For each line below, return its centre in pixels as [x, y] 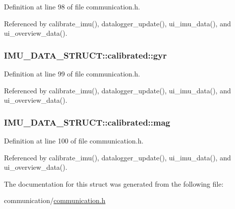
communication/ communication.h [55, 200]
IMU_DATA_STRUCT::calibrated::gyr [86, 55]
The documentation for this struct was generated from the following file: [114, 183]
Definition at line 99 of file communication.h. [72, 73]
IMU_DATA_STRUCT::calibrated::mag [87, 122]
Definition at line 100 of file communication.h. [74, 140]
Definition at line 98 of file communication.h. [72, 6]
